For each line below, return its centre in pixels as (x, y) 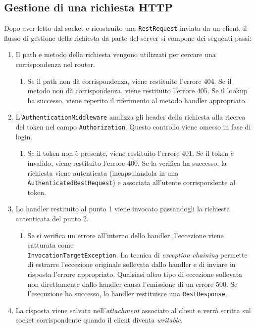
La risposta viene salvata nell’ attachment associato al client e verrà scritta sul (133, 310)
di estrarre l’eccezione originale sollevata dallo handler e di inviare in (131, 264)
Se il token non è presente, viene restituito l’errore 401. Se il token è (131, 153)
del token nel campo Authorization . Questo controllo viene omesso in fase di (133, 127)
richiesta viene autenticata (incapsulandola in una (103, 172)
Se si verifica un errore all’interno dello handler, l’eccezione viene (126, 235)
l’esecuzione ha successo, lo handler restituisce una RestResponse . (127, 294)
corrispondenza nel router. (55, 64)
